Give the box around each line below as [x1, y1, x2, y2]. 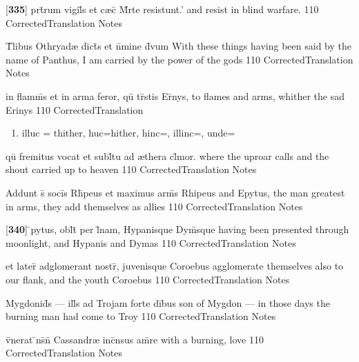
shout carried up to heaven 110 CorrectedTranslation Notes [6, 162, 257, 177]
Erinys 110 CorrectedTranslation [6, 102, 144, 117]
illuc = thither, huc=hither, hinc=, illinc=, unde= [21, 125, 235, 140]
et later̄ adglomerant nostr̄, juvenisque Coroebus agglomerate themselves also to [6, 259, 344, 273]
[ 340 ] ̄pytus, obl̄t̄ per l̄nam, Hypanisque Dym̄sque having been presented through [6, 222, 349, 237]
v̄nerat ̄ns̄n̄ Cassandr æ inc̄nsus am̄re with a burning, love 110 [6, 332, 264, 346]
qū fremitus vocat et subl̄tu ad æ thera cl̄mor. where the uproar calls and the [6, 148, 329, 163]
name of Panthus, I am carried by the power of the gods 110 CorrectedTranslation [6, 52, 353, 66]
